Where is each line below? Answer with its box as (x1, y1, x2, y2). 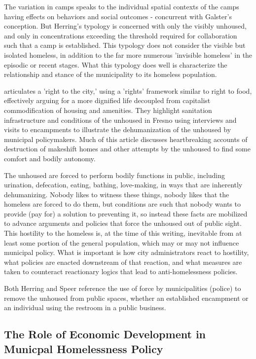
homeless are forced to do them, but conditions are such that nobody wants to (4, 199, 241, 209)
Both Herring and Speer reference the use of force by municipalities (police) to (4, 283, 241, 293)
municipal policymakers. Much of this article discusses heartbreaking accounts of (4, 134, 248, 144)
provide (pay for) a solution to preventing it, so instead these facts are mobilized (4, 208, 248, 218)
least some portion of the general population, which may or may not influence (4, 237, 239, 248)
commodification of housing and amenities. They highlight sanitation (4, 105, 212, 115)
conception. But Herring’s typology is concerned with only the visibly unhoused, (4, 21, 247, 31)
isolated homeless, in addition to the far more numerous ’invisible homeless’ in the (4, 49, 253, 60)
